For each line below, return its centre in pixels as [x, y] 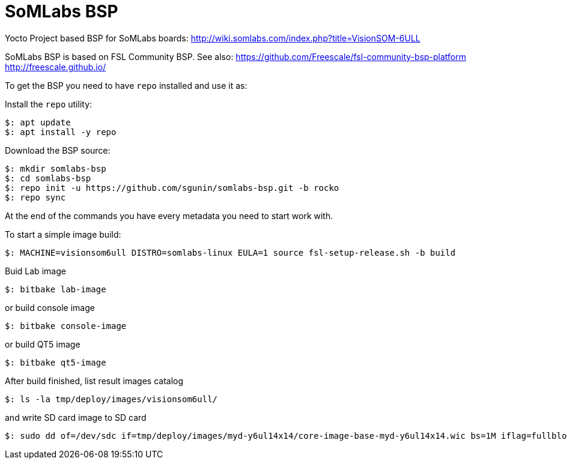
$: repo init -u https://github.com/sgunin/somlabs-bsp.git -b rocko [172, 188]
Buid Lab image [35, 271]
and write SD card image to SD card [76, 417]
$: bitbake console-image [66, 326]
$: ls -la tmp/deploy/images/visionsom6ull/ [111, 399]
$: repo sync [35, 197]
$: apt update [38, 122]
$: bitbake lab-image [56, 289]
